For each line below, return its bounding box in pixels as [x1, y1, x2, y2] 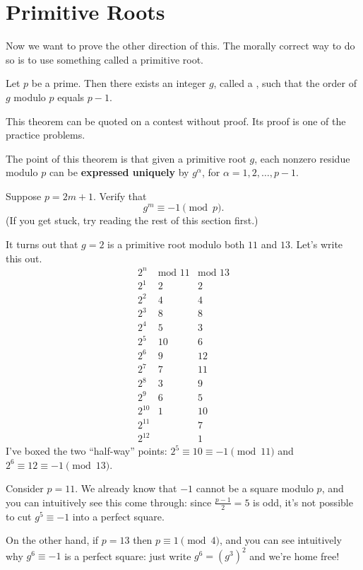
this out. [6, 250, 42, 265]
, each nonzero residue [254, 151, 350, 165]
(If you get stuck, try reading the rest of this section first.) [6, 213, 258, 228]
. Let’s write [290, 237, 343, 252]
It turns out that [6, 237, 78, 252]
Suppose [6, 188, 42, 203]
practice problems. [6, 127, 85, 142]
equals [57, 89, 85, 104]
